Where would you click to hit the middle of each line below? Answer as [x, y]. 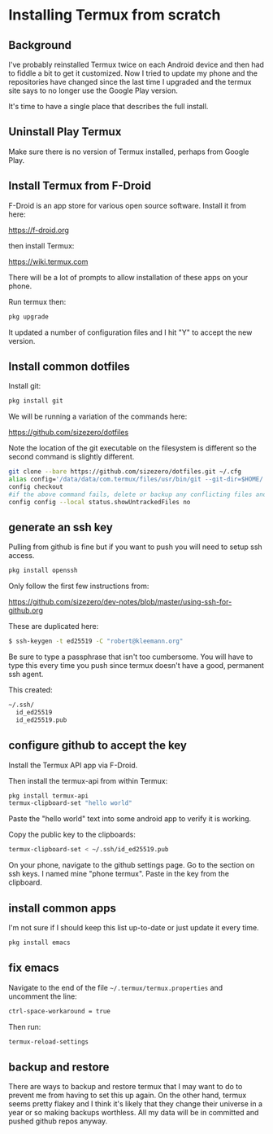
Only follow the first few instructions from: [79, 586]
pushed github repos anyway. [58, 1121]
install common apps [62, 908]
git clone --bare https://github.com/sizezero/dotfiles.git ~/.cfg [125, 472]
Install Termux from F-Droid [80, 186]
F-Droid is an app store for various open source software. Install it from [127, 205]
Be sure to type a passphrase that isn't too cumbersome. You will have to [131, 657]
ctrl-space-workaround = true [60, 1011]
